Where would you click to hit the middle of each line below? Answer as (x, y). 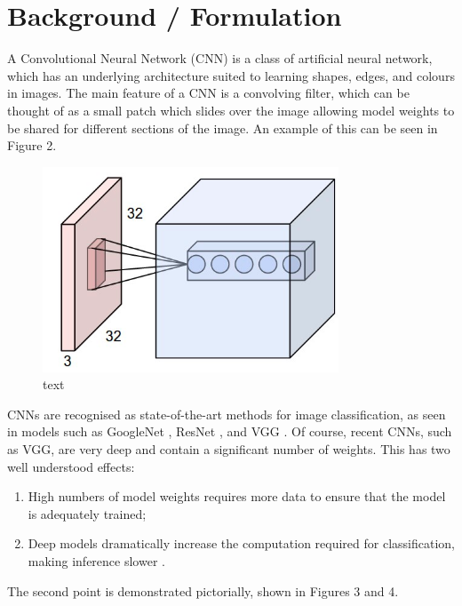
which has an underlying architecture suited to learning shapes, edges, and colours (231, 75)
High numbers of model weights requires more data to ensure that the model (237, 496)
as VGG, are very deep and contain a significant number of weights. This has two (229, 449)
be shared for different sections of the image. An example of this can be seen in (223, 128)
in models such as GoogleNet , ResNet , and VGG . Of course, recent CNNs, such (230, 431)
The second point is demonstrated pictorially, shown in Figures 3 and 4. (203, 590)
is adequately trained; (87, 513)
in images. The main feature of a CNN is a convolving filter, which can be (208, 93)
